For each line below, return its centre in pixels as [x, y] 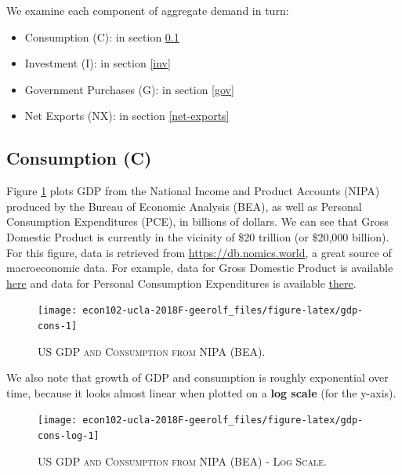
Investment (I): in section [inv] [98, 63]
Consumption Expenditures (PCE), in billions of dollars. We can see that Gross [197, 221]
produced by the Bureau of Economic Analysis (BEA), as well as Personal [184, 206]
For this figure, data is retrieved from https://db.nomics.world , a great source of [199, 252]
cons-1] [58, 326]
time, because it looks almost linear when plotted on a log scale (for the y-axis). [201, 392]
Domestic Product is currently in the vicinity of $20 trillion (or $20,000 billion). [198, 236]
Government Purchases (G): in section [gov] [129, 89]
